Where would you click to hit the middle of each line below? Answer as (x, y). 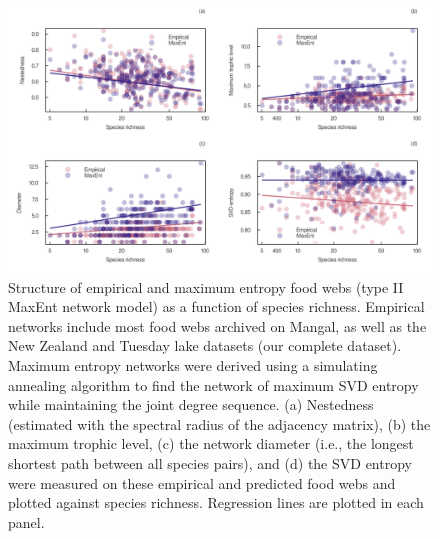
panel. (26, 521)
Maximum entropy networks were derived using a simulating (193, 364)
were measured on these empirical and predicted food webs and (202, 482)
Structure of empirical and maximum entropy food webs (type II (206, 286)
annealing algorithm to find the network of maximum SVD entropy (213, 384)
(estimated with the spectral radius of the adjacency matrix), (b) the (219, 423)
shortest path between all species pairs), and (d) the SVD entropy (210, 462)
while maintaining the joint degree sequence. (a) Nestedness (191, 404)
